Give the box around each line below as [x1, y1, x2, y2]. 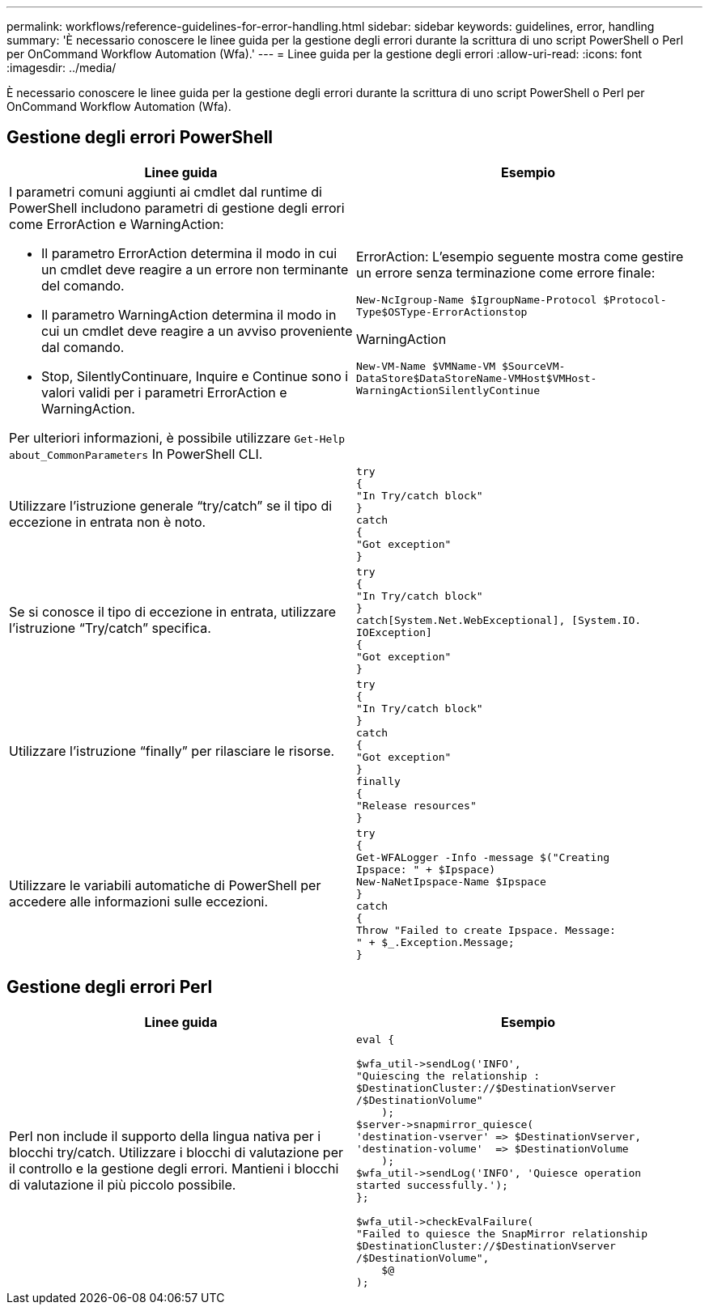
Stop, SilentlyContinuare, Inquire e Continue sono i [41, 367, 349, 384]
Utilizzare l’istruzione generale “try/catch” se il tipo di [9, 497, 333, 514]
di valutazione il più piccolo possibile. [9, 1177, 236, 1194]
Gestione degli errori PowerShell [6, 127, 274, 148]
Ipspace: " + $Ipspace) [356, 863, 496, 876]
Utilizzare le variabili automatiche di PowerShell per [9, 877, 321, 894]
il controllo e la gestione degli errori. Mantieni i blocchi [9, 1160, 339, 1177]
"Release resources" [356, 799, 477, 812]
